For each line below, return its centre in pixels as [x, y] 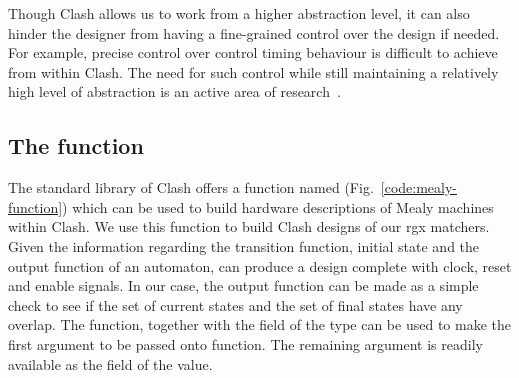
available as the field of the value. [110, 363]
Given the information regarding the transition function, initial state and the [244, 245]
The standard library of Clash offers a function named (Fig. [191, 187]
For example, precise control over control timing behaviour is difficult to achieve [253, 52]
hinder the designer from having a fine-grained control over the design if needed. [254, 32]
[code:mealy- [418, 187]
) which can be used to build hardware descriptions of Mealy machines [278, 206]
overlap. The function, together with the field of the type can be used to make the [259, 324]
